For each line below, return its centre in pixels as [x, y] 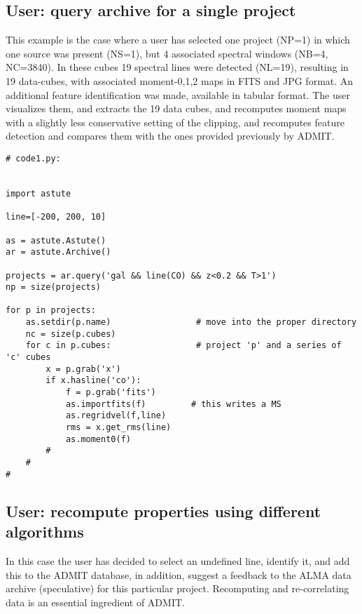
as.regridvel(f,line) [116, 416]
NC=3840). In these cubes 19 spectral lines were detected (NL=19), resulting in [177, 67]
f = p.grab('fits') [111, 393]
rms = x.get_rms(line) [118, 428]
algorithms [45, 532]
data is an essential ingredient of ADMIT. [95, 602]
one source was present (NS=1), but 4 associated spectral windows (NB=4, [167, 53]
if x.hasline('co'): [93, 381]
